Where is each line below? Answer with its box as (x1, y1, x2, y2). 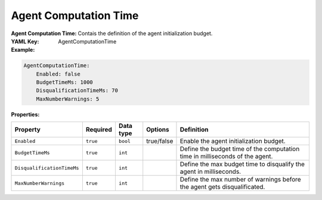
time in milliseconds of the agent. (179, 152, 273, 161)
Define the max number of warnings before (179, 176, 301, 184)
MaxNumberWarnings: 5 (36, 95, 100, 102)
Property (14, 126, 41, 134)
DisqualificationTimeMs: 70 (36, 87, 119, 94)
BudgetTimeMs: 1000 (36, 79, 94, 86)
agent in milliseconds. (179, 167, 241, 176)
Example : (11, 46, 35, 54)
